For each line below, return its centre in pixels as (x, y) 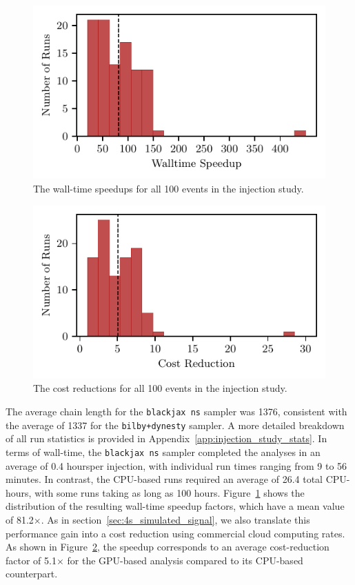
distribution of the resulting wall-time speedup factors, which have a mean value (175, 506)
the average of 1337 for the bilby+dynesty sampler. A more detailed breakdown (175, 425)
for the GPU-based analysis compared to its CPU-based (185, 560)
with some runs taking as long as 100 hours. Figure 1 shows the (170, 492)
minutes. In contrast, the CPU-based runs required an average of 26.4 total (164, 479)
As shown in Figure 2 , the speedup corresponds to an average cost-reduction (168, 547)
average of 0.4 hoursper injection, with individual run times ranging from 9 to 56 (176, 465)
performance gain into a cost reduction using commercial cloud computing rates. (175, 533)
